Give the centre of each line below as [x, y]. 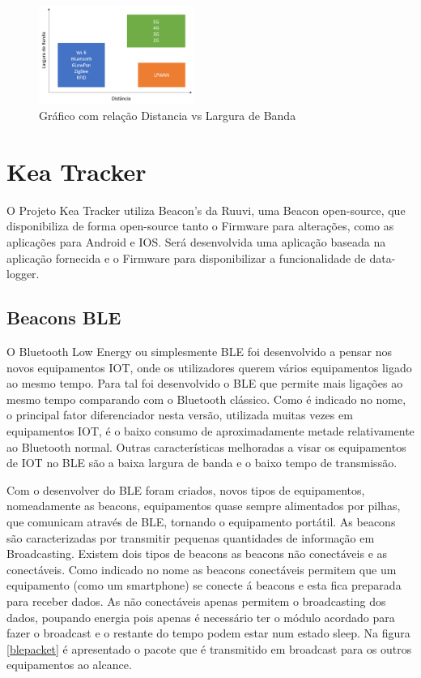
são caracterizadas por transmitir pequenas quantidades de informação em [191, 537]
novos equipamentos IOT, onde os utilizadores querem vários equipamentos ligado [209, 367]
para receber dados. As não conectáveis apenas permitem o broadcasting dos [196, 601]
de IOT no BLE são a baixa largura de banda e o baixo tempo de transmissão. [202, 463]
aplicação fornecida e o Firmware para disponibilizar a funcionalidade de [186, 257]
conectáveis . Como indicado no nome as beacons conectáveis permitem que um [202, 569]
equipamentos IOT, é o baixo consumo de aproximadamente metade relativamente [210, 431]
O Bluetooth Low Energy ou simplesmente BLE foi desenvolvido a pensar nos [200, 352]
